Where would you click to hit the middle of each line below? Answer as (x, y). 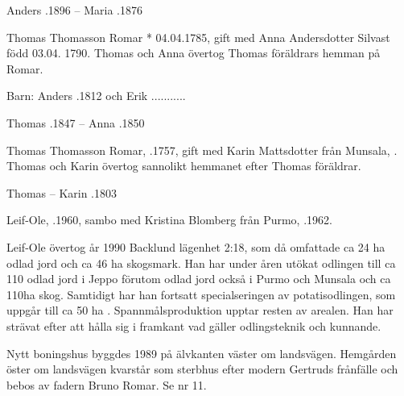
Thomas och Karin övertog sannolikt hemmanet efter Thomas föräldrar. (184, 166)
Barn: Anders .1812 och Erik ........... (96, 96)
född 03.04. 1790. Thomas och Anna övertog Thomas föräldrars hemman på (194, 53)
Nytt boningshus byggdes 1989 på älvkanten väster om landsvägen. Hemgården (202, 353)
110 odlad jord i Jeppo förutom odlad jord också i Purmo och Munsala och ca (199, 279)
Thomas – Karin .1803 (62, 192)
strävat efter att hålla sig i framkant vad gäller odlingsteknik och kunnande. (194, 325)
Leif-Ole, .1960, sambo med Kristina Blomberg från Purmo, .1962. (169, 220)
